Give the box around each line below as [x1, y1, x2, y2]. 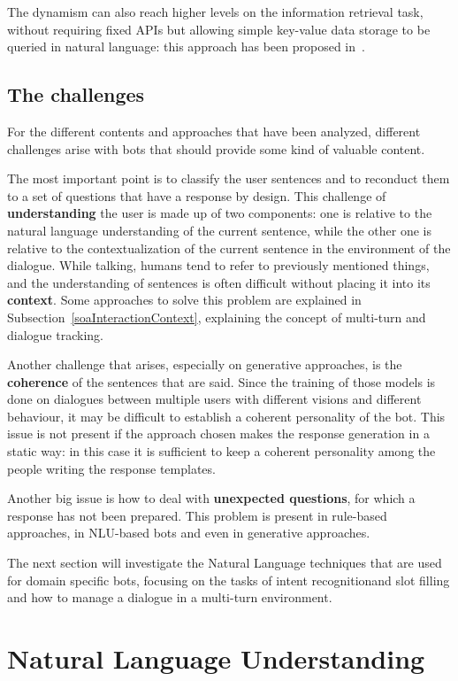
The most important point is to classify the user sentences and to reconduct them [7, 169, 450, 188]
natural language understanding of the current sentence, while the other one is [7, 221, 431, 239]
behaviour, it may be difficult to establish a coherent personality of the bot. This [7, 406, 446, 425]
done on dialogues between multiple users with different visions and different [7, 390, 422, 408]
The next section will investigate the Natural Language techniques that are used [7, 553, 442, 572]
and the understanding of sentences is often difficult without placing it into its [7, 273, 431, 291]
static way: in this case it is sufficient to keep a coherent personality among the [7, 442, 436, 460]
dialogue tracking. [7, 325, 103, 344]
